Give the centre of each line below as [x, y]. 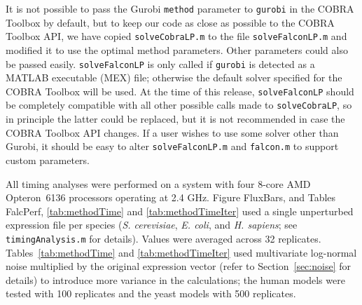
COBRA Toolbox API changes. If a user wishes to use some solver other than [172, 132]
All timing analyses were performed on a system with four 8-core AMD [158, 183]
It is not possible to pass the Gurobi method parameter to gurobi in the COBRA [180, 8]
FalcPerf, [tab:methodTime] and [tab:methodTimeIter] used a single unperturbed [180, 211]
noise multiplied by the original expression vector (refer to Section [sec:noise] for [178, 266]
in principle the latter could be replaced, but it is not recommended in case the [175, 119]
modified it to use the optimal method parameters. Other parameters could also [177, 49]
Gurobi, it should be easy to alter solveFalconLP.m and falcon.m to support [172, 146]
